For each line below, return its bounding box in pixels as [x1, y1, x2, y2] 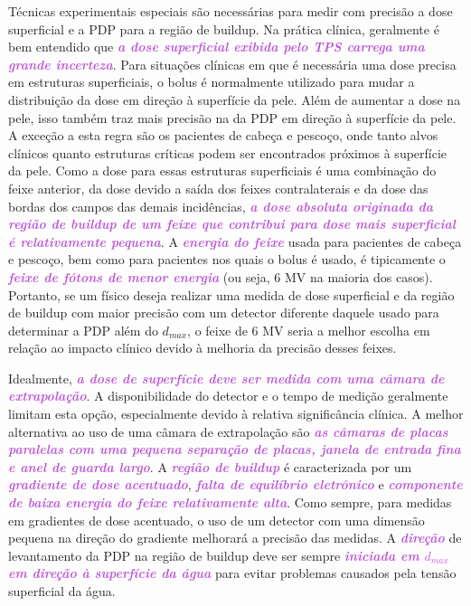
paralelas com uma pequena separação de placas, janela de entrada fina [8, 440, 461, 459]
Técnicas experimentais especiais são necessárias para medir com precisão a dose [8, 2, 453, 20]
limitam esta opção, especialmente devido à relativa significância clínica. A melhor [8, 404, 464, 423]
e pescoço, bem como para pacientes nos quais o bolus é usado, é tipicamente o [8, 250, 446, 269]
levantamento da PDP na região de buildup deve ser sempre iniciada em [8, 545, 419, 564]
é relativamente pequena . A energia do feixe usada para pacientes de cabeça [8, 232, 462, 251]
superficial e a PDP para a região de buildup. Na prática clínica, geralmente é [8, 19, 439, 38]
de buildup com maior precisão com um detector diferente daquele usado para [8, 303, 439, 322]
